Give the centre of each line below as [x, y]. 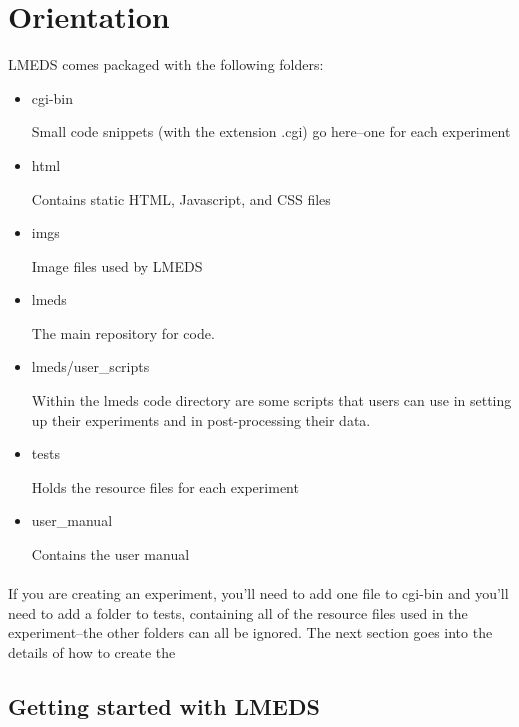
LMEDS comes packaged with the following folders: [166, 64]
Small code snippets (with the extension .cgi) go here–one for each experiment [271, 131]
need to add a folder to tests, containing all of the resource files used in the [238, 612]
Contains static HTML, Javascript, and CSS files [181, 198]
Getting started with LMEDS [164, 705]
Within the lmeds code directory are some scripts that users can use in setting [271, 400]
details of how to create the [92, 652]
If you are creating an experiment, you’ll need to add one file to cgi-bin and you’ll [258, 593]
